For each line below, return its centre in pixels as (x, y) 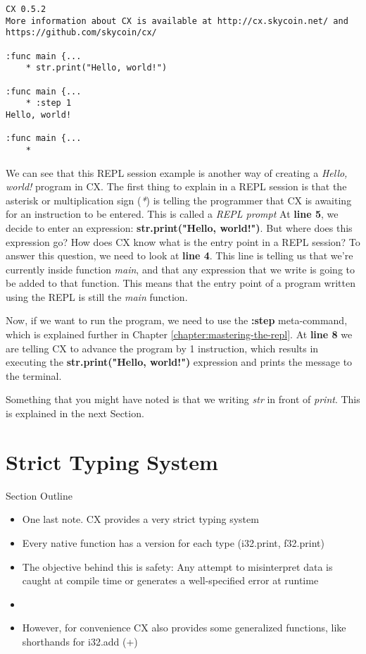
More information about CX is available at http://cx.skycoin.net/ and (177, 21)
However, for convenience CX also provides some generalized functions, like (184, 628)
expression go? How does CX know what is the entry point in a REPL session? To (183, 241)
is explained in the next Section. (75, 413)
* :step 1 (49, 103)
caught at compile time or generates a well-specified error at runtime (170, 580)
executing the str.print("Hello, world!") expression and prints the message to (179, 362)
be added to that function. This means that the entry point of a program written (181, 283)
